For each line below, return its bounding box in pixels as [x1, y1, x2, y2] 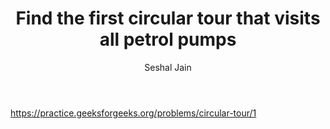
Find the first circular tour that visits [15, 7, 321, 30]
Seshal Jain [144, 61, 192, 73]
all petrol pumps [99, 28, 237, 51]
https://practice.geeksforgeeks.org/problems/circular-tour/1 [10, 107, 257, 119]
